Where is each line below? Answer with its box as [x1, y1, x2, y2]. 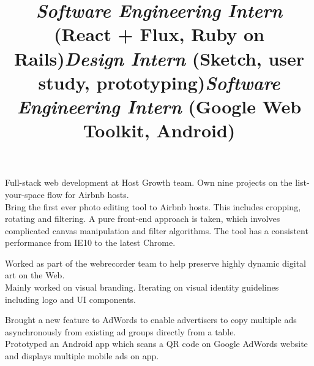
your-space [5, 188, 45, 200]
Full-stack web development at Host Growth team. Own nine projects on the [5, 176, 293, 189]
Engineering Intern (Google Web [17, 93, 302, 119]
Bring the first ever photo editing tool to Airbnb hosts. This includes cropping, [5, 200, 301, 213]
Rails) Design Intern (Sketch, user [13, 45, 305, 71]
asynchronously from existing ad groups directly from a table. [5, 325, 236, 338]
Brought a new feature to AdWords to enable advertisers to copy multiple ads [5, 313, 297, 326]
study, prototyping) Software [38, 69, 280, 95]
